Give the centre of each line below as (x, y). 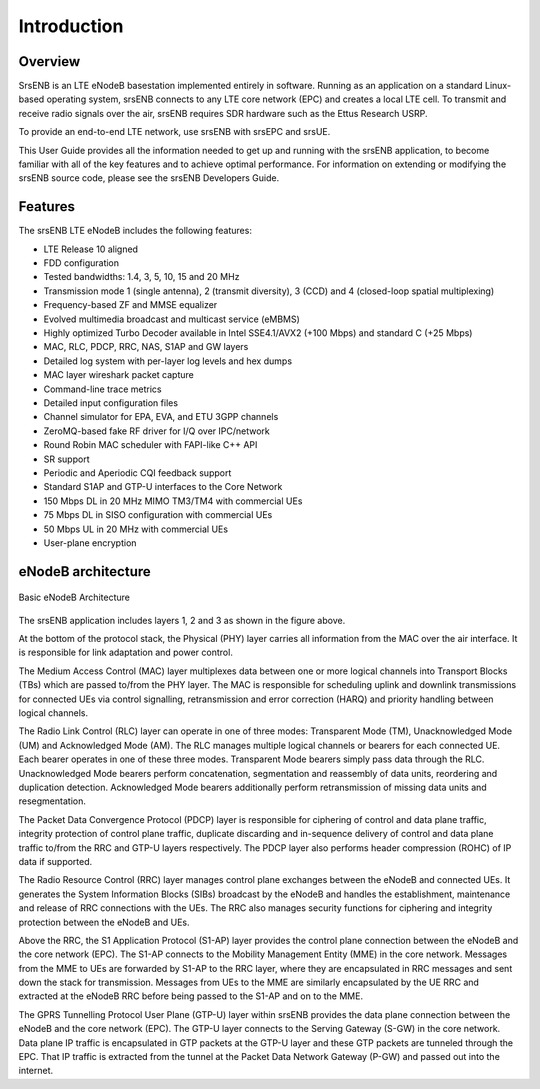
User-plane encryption (90, 542)
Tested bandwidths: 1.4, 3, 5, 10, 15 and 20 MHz (141, 277)
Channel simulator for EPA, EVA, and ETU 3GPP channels (161, 417)
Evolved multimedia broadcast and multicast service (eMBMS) (171, 319)
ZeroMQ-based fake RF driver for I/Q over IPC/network (156, 431)
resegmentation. (52, 801)
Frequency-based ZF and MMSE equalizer (130, 305)
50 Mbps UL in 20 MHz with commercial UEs (136, 529)
